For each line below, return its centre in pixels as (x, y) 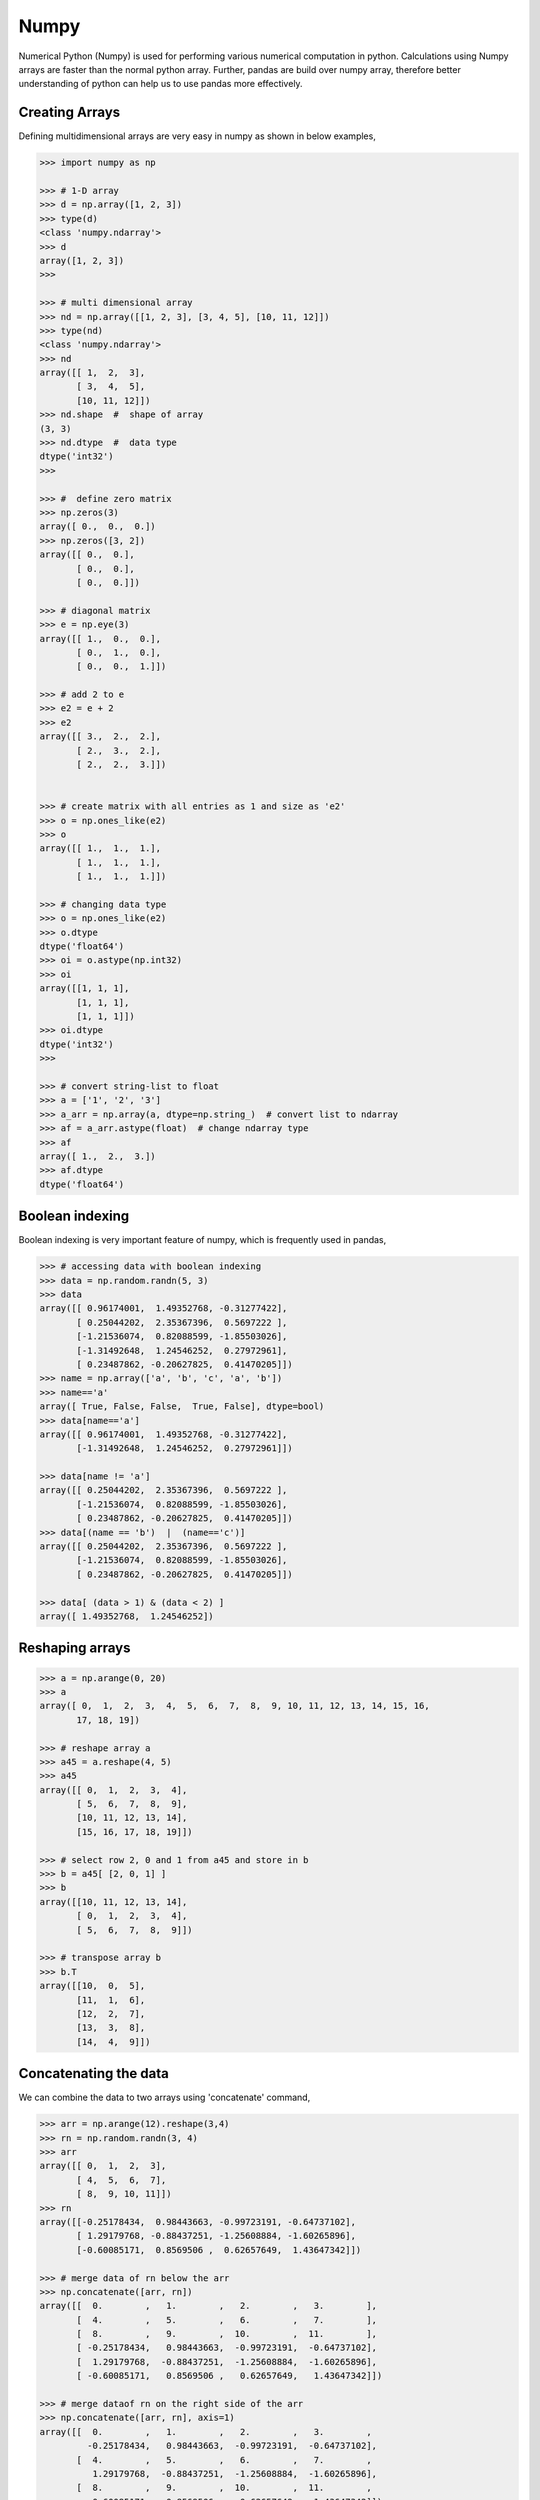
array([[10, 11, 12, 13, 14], (113, 1901)
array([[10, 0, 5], (92, 1986)
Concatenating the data (93, 2073)
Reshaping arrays (74, 1648)
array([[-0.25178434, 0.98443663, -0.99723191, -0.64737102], (198, 2221)
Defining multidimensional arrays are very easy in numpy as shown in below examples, (197, 136)
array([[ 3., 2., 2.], (100, 736)
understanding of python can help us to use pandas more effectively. (161, 84)
